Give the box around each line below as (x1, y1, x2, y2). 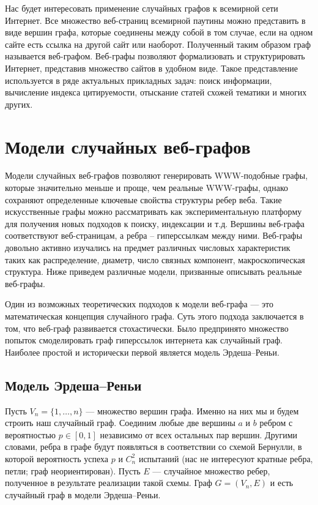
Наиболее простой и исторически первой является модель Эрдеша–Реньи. (5, 345, 279, 358)
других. (5, 97, 33, 110)
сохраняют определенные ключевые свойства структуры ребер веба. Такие (5, 193, 282, 206)
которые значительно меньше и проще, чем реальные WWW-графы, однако (5, 181, 288, 194)
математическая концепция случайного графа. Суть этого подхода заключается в (5, 310, 304, 322)
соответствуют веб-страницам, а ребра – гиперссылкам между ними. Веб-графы (5, 229, 303, 242)
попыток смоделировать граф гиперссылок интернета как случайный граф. (5, 334, 283, 346)
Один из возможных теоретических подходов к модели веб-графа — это (5, 297, 274, 310)
